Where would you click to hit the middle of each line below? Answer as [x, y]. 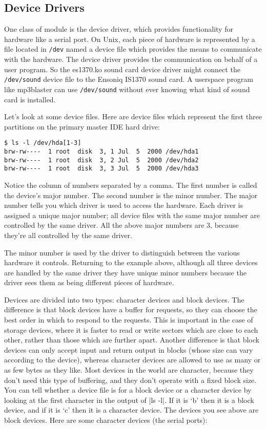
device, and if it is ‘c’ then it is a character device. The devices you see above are [131, 410]
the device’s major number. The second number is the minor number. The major [131, 195]
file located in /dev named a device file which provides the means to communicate [133, 49]
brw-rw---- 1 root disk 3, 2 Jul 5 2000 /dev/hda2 [101, 160]
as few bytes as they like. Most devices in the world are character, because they [129, 370]
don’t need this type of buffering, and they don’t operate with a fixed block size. [130, 380]
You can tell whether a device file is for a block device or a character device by [128, 390]
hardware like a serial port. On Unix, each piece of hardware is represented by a [130, 39]
